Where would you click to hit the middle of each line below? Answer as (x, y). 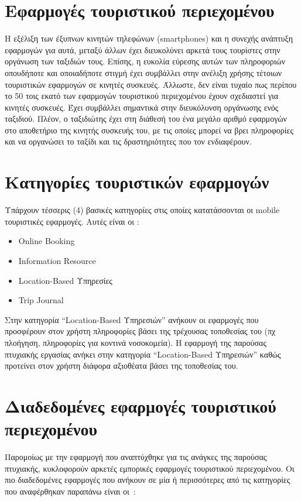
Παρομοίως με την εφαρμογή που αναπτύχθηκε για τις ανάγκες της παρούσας (136, 457)
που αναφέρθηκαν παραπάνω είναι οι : (70, 491)
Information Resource (57, 260)
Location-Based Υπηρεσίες (65, 280)
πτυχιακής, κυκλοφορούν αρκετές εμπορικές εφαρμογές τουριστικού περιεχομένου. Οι (150, 468)
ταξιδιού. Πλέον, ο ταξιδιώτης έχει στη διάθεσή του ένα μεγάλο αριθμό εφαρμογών (146, 119)
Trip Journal (41, 300)
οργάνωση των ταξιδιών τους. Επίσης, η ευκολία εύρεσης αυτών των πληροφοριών (145, 61)
